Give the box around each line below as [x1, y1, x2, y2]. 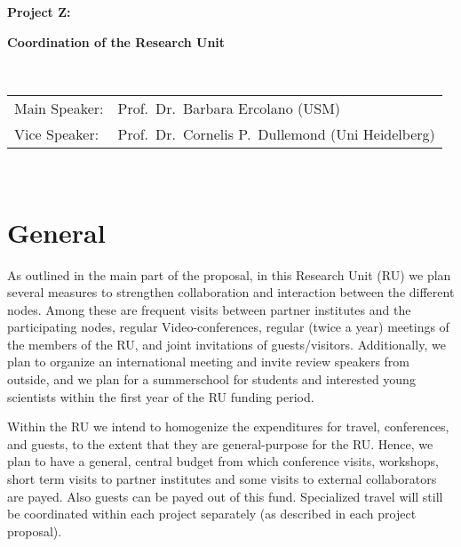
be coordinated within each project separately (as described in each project [7, 504, 417, 523]
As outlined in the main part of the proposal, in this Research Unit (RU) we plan [7, 265, 451, 284]
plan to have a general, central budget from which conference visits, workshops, [7, 452, 439, 471]
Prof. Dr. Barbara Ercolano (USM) [117, 97, 341, 118]
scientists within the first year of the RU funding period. [7, 387, 314, 406]
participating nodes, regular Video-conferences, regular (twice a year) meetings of [7, 318, 449, 336]
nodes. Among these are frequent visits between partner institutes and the [7, 300, 411, 318]
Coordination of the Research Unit [7, 32, 226, 51]
